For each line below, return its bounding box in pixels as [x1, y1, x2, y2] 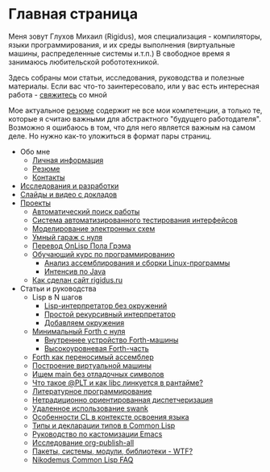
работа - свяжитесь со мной [8, 89, 107, 99]
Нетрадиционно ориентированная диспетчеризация [31, 395, 214, 404]
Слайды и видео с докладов [19, 189, 118, 199]
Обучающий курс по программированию [31, 249, 175, 259]
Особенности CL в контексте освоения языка [31, 412, 189, 421]
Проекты [19, 198, 51, 208]
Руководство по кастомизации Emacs [31, 429, 163, 439]
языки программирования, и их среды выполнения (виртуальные [8, 39, 235, 49]
